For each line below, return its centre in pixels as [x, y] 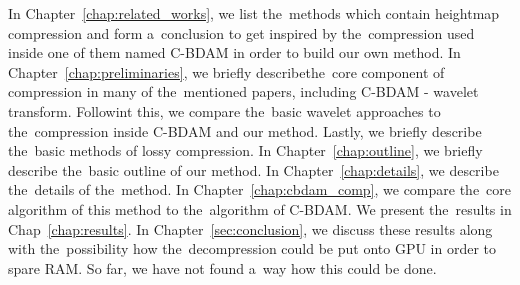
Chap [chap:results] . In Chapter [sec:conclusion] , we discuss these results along [250, 228]
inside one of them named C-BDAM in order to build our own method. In [234, 52]
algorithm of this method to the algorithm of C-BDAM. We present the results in [260, 208]
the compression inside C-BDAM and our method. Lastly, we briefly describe [245, 130]
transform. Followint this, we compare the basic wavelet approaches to [224, 110]
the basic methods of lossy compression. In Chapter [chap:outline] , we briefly [245, 150]
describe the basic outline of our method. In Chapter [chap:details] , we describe [253, 169]
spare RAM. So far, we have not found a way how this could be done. [222, 267]
